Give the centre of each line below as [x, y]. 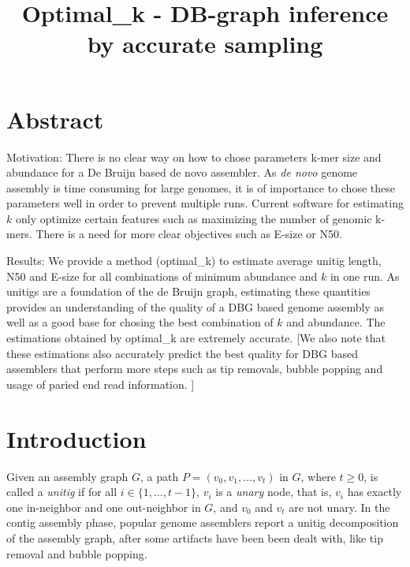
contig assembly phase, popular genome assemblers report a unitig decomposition [203, 522]
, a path [159, 476]
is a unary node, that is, [274, 492]
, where [318, 476]
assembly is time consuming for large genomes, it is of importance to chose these [201, 187]
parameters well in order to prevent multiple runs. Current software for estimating [205, 203]
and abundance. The [336, 322]
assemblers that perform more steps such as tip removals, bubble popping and [195, 369]
